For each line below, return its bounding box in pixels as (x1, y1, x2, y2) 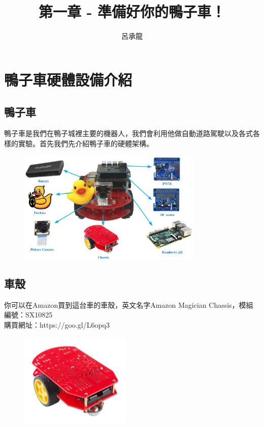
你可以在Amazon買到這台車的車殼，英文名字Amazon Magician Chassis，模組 (4, 299, 253, 310)
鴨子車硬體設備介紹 (4, 69, 133, 90)
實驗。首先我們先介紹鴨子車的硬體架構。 (18, 138, 153, 148)
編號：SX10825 (4, 309, 53, 320)
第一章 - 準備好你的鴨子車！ (38, 1, 226, 22)
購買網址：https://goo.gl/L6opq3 (4, 319, 110, 330)
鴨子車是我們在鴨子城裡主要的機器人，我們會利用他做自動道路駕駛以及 (4, 128, 239, 139)
